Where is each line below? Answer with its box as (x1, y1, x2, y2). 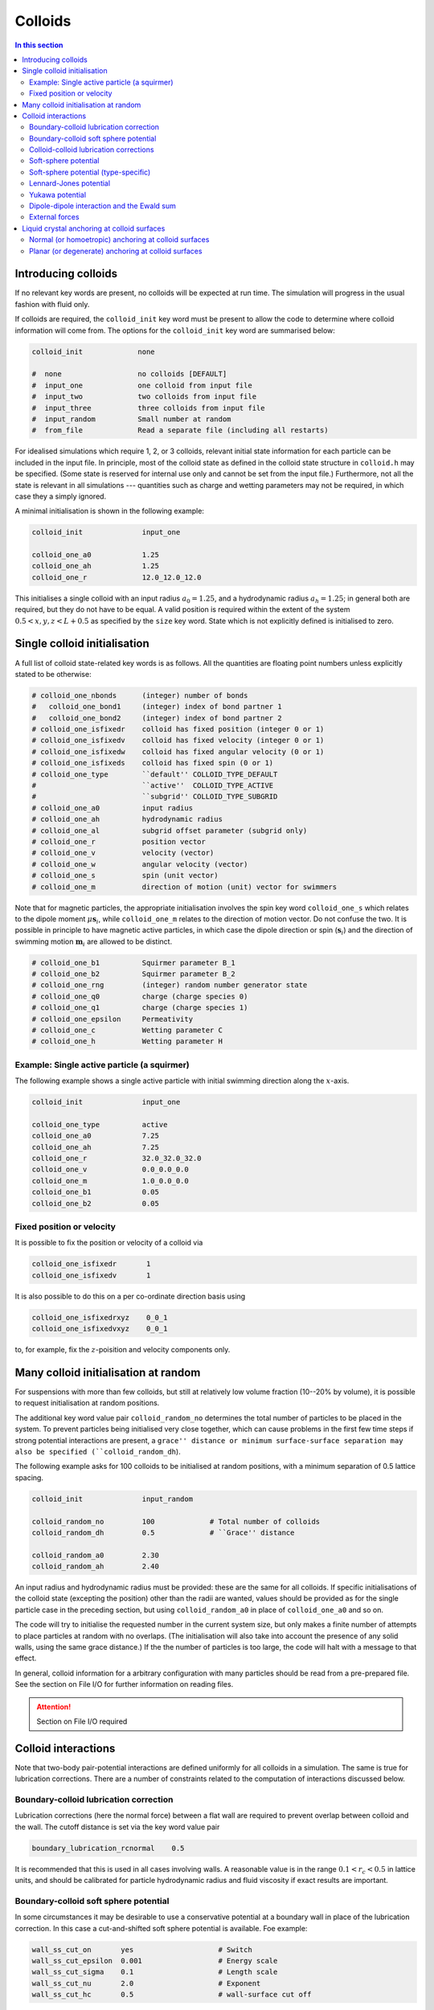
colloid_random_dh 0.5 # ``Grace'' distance (31, 1528, 295, 1537)
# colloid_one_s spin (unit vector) (31, 871, 219, 880)
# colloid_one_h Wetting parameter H (31, 1037, 223, 1046)
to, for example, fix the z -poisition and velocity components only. (14, 1345, 231, 1355)
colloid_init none (31, 347, 156, 356)
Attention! (36, 1701, 72, 1712)
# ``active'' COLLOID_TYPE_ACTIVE (31, 781, 274, 790)
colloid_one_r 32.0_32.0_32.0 (31, 1154, 202, 1163)
